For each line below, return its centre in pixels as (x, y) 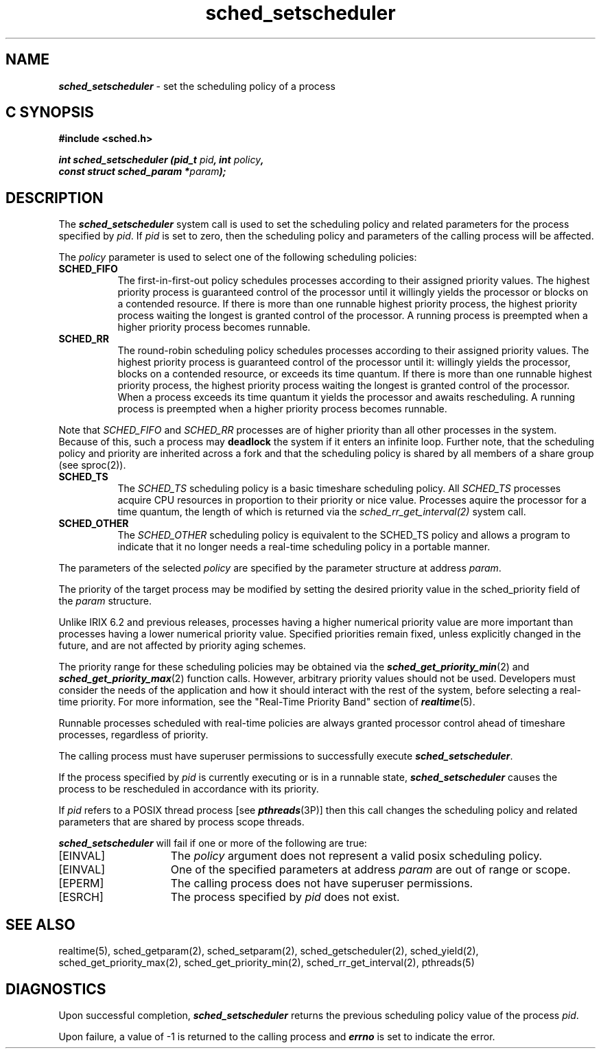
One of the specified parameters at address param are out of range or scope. (370, 870)
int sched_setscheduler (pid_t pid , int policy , (161, 160)
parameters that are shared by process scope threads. (181, 822)
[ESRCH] (81, 897)
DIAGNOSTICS (56, 989)
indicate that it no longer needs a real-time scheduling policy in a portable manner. (304, 547)
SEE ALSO (40, 924)
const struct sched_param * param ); (142, 172)
